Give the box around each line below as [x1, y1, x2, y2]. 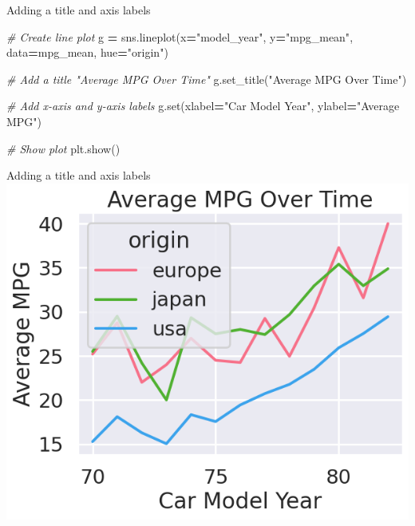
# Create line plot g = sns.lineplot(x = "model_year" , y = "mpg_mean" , [6, 28, 354, 45]
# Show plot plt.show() [6, 140, 121, 156]
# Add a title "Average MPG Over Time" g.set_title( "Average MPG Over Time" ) [6, 70, 407, 87]
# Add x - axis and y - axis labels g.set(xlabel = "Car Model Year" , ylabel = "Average [6, 97, 400, 114]
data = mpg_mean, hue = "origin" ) [6, 44, 168, 61]
